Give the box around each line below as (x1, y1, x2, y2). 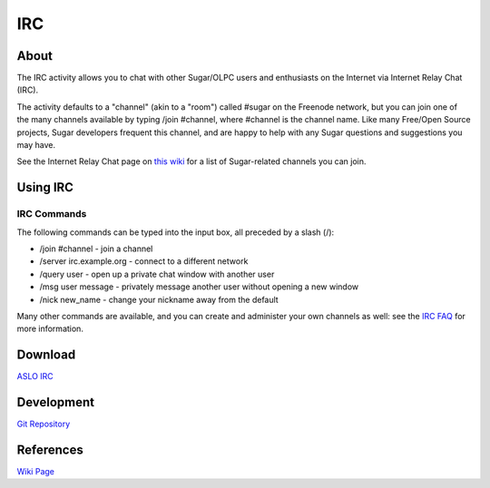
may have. (16, 140, 56, 151)
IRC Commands (16, 208, 87, 220)
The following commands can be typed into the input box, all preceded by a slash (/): (16, 227, 335, 238)
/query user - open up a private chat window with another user (39, 268, 275, 279)
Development (16, 395, 95, 410)
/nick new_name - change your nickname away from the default (39, 294, 279, 305)
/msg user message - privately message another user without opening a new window (39, 281, 358, 292)
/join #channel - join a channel (39, 243, 153, 254)
